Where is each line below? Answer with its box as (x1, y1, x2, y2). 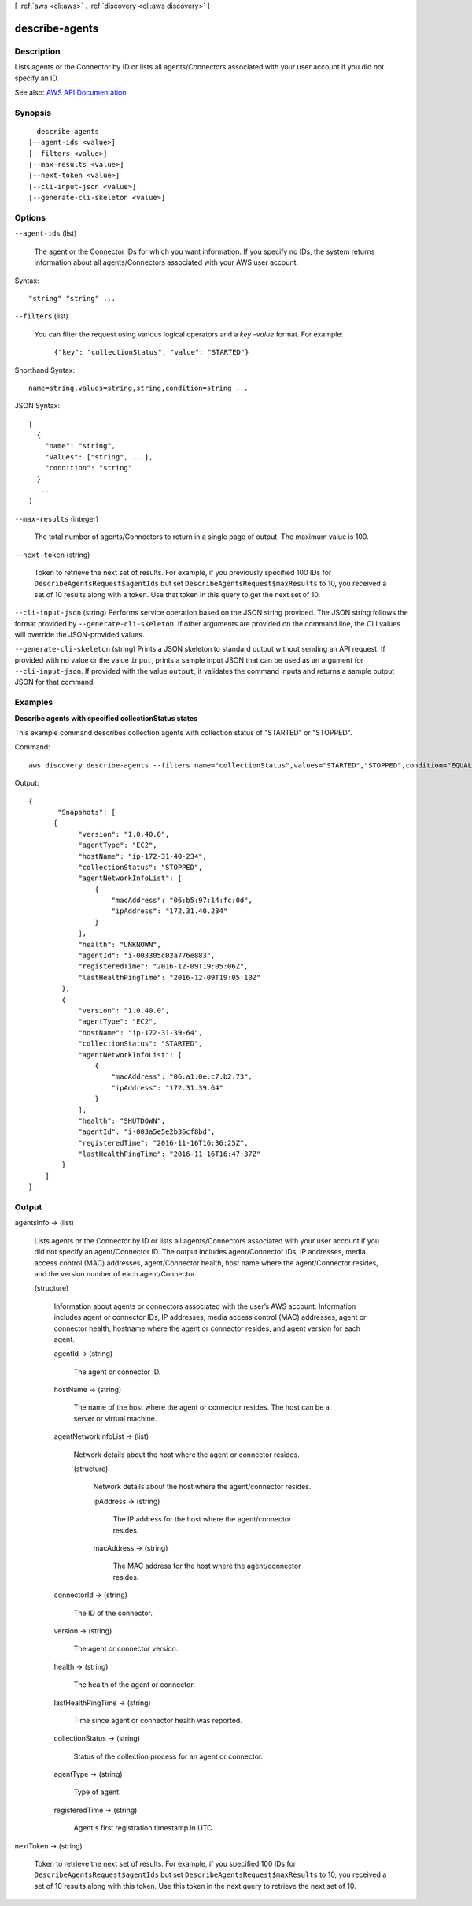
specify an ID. (14, 73, 59, 83)
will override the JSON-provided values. (14, 630, 145, 639)
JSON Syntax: (14, 401, 61, 411)
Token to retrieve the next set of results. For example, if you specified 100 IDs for (34, 1860, 297, 1869)
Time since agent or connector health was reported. (73, 1715, 243, 1725)
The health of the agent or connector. (73, 1680, 196, 1689)
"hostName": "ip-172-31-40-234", (78, 852, 208, 860)
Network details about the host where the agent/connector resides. (93, 1482, 312, 1492)
